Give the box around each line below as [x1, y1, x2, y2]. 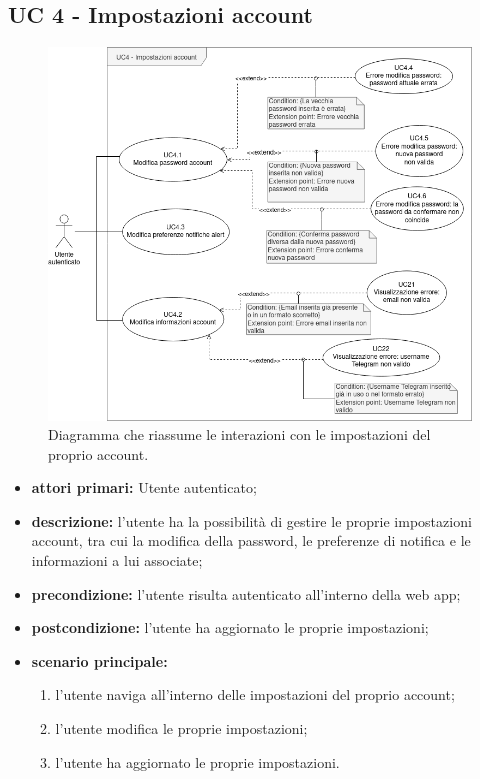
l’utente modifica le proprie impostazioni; [55, 718, 308, 739]
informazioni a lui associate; [31, 550, 203, 571]
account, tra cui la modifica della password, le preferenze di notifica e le [31, 530, 471, 551]
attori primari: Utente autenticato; [31, 477, 257, 498]
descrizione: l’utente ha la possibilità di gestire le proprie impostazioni [31, 510, 472, 531]
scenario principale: [31, 650, 168, 671]
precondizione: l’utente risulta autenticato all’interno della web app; [31, 583, 461, 604]
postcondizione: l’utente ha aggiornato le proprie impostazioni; [31, 617, 429, 638]
